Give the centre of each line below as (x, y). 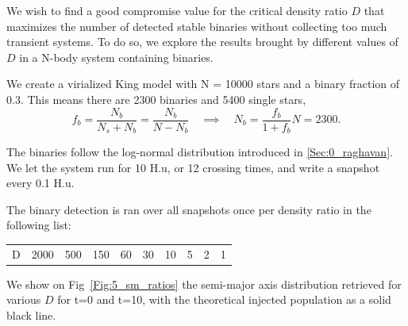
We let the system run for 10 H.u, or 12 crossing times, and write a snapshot (193, 167)
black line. (31, 315)
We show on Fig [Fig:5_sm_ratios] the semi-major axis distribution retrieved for (204, 284)
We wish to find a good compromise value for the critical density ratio (177, 10)
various (24, 299)
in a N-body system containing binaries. (116, 57)
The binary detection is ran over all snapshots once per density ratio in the (189, 209)
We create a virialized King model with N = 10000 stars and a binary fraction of (203, 84)
